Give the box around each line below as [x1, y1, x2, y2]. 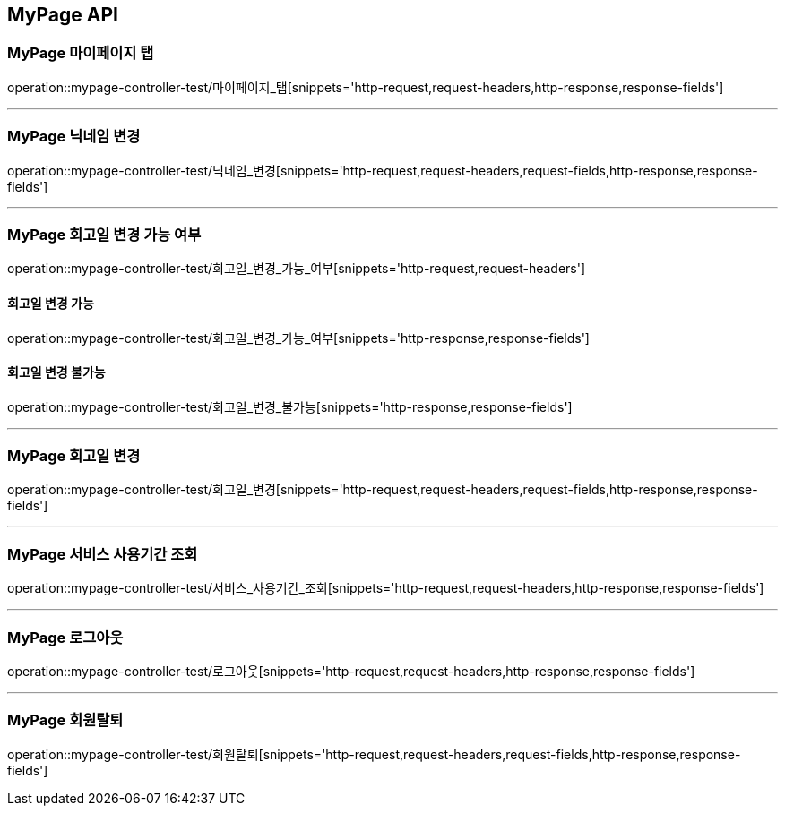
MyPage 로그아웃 [7, 628, 124, 646]
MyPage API [7, 4, 118, 26]
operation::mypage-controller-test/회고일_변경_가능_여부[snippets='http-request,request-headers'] [7, 261, 586, 277]
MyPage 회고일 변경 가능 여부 [7, 225, 202, 244]
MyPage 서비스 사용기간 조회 [7, 544, 198, 563]
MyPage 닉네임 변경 [7, 127, 141, 146]
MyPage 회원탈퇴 [7, 711, 124, 730]
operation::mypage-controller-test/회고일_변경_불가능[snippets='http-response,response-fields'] [7, 398, 573, 415]
